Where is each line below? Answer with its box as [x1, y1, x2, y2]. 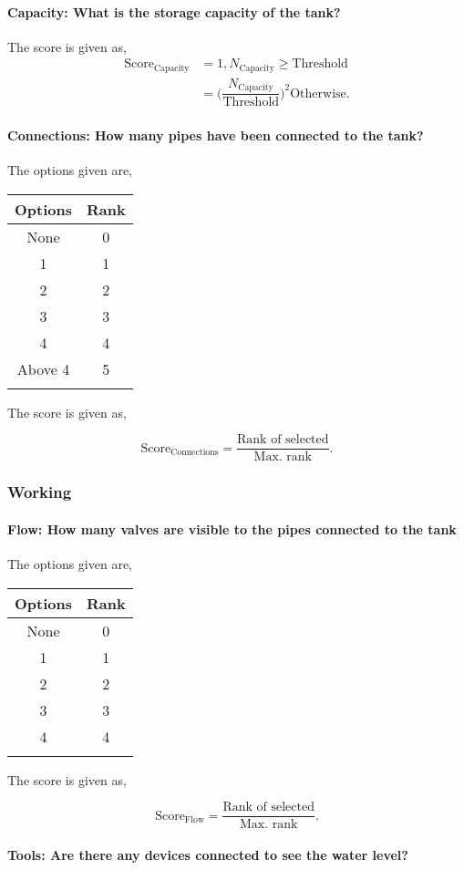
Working [7, 481, 72, 503]
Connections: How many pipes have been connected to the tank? [7, 125, 424, 144]
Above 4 [16, 357, 70, 379]
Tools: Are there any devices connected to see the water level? [7, 844, 408, 864]
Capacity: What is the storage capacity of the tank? [7, 2, 341, 21]
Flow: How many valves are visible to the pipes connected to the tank [7, 519, 457, 538]
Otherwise [290, 87, 346, 100]
